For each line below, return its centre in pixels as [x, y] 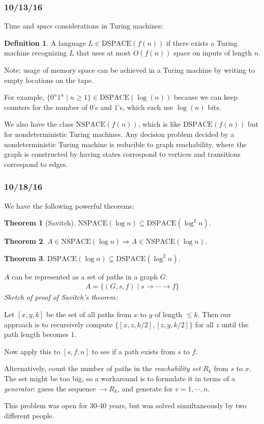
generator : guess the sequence [50, 388]
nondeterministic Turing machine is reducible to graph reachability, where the [125, 144]
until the [235, 324]
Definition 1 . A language [45, 43]
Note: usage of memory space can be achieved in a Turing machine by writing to [129, 70]
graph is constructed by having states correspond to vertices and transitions [122, 154]
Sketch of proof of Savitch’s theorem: [61, 297]
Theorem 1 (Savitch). [40, 223]
